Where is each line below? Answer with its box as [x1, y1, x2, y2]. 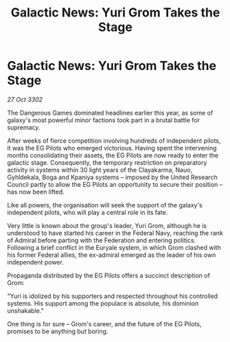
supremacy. [7, 123, 41, 131]
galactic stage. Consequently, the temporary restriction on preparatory [7, 158, 207, 166]
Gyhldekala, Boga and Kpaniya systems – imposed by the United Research [7, 173, 218, 181]
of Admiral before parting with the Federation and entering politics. [7, 236, 196, 244]
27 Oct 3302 [7, 95, 43, 104]
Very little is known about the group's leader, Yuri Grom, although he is [7, 221, 207, 229]
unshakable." [7, 306, 45, 315]
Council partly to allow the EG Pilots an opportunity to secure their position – [7, 180, 223, 188]
